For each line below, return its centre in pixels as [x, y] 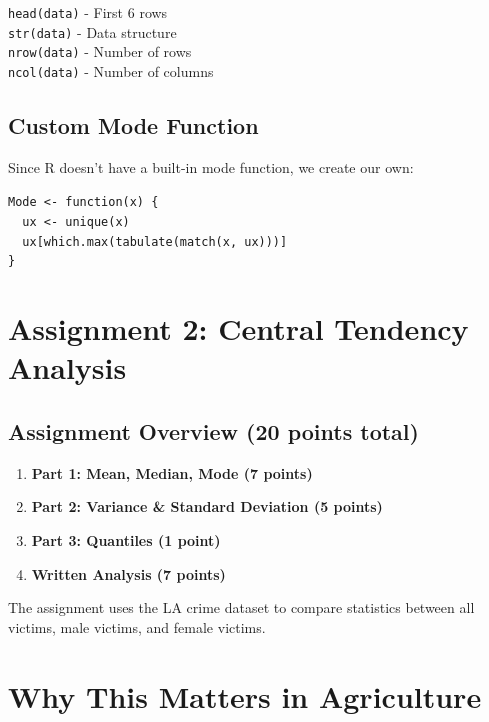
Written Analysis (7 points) [128, 573]
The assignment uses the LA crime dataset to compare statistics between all [241, 607]
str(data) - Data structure [92, 31]
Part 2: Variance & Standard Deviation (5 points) [207, 506]
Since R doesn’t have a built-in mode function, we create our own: [211, 166]
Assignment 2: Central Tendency [238, 328]
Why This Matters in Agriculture [245, 695]
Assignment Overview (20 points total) [213, 431]
